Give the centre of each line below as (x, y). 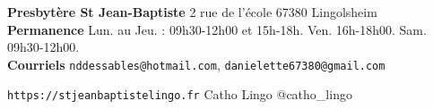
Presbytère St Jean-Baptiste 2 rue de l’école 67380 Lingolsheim (192, 12)
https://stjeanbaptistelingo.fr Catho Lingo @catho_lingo (180, 94)
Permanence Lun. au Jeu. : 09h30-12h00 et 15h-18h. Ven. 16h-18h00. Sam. (217, 29)
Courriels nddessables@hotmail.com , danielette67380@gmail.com (196, 64)
